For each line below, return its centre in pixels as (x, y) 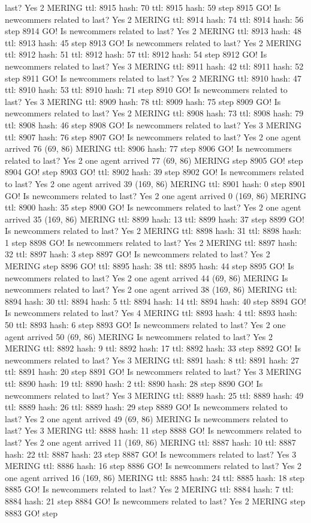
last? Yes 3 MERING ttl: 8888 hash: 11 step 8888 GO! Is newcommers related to (153, 430)
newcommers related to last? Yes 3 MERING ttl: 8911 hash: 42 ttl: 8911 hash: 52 (154, 66)
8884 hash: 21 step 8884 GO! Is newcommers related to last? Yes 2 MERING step (155, 501)
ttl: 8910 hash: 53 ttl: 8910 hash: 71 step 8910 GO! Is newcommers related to (146, 90)
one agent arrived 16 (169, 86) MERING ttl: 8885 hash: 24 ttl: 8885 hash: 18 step (155, 477)
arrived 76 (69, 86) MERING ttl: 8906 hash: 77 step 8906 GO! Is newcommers (148, 148)
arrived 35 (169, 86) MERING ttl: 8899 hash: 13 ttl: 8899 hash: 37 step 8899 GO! (155, 219)
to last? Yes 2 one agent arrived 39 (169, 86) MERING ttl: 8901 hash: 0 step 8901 (155, 183)
